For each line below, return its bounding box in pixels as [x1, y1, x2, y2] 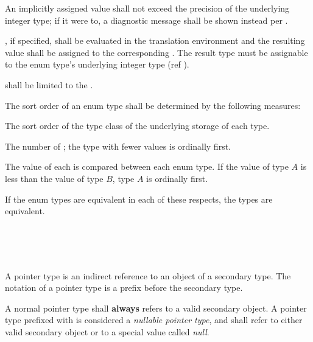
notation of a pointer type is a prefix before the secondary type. [5, 281, 243, 294]
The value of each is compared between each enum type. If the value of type [5, 160, 289, 173]
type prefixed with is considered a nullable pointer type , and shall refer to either [5, 313, 303, 326]
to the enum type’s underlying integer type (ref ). [5, 58, 189, 71]
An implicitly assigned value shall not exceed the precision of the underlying [5, 2, 290, 14]
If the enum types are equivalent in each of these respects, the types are [5, 192, 273, 205]
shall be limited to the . [5, 78, 93, 91]
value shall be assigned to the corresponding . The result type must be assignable [5, 46, 308, 58]
